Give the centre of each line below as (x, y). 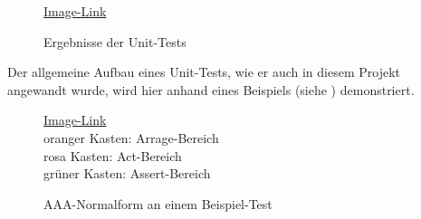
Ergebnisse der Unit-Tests (115, 41)
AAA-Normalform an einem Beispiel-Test (158, 203)
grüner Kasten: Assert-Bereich (127, 173)
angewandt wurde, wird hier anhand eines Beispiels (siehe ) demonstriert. (211, 89)
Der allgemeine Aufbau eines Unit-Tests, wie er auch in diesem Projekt (204, 72)
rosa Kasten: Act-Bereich (113, 155)
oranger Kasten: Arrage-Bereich (131, 137)
